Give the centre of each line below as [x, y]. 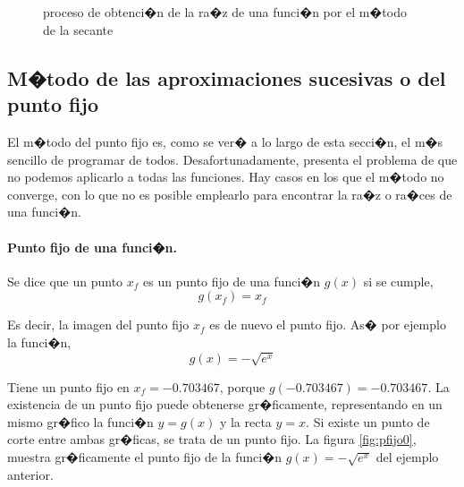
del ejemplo [407, 457]
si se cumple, [398, 281]
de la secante [78, 29]
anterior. [30, 474]
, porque [242, 386]
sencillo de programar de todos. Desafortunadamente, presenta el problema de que [232, 159]
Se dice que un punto [65, 281]
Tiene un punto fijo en [68, 386]
